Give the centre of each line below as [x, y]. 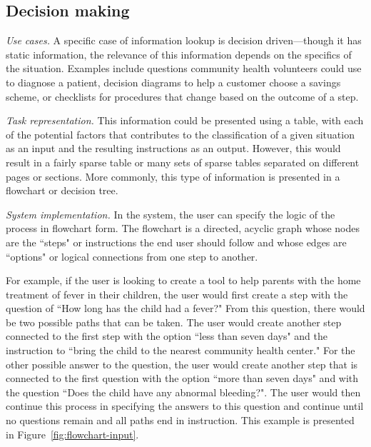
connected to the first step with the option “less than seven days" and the [167, 336]
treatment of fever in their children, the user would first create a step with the [177, 294]
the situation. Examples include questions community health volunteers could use [184, 68]
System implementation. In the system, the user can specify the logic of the [171, 214]
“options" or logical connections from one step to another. [132, 256]
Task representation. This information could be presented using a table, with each [185, 120]
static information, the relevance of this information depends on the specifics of [179, 54]
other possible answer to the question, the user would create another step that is [182, 364]
